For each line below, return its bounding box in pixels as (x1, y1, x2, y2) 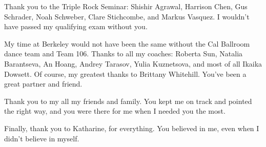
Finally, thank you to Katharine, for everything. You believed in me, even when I (4, 122, 259, 133)
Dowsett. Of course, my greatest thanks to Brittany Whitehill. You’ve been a (4, 68, 247, 79)
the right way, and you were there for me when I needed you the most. (4, 106, 226, 116)
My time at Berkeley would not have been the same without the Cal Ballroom (4, 38, 250, 49)
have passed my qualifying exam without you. (4, 21, 148, 32)
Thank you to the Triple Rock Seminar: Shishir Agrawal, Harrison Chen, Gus (4, 1, 248, 11)
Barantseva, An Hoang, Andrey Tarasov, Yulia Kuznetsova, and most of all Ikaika (4, 58, 262, 69)
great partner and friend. (4, 78, 83, 89)
